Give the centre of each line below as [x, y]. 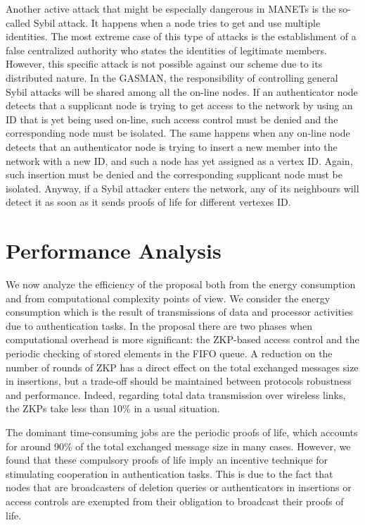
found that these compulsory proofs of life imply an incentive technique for [167, 460]
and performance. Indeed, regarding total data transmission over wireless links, [176, 394]
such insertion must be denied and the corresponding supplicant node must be [174, 174]
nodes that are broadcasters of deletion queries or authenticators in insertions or [179, 487]
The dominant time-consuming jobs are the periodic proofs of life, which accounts [182, 432]
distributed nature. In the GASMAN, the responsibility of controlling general [172, 77]
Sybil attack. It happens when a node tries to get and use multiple [177, 22]
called [18, 22]
